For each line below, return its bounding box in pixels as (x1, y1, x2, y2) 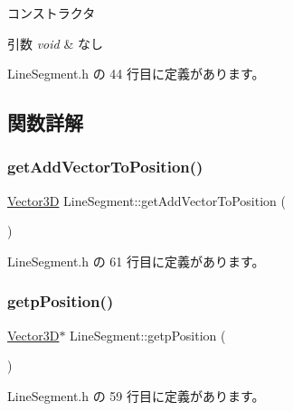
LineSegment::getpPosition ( (70, 325, 226, 344)
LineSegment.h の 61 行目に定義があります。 (7, 251, 265, 270)
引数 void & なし (7, 33, 103, 52)
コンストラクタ (7, 4, 96, 22)
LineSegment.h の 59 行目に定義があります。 (7, 386, 265, 405)
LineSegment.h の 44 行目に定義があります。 (7, 64, 265, 83)
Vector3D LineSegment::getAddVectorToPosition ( (7, 191, 286, 210)
